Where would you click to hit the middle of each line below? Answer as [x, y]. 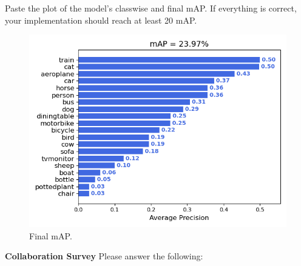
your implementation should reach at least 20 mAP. [101, 20]
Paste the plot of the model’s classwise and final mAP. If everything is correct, [151, 8]
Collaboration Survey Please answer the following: [104, 256]
